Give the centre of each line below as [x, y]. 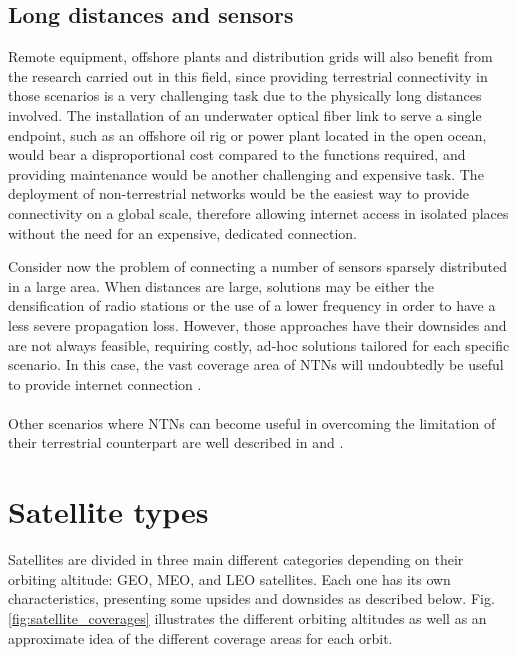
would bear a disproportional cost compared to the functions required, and [237, 154]
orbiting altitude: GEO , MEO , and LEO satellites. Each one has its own [229, 578]
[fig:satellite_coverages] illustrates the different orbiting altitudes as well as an [247, 617]
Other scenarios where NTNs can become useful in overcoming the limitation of [252, 422]
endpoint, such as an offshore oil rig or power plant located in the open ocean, [247, 134]
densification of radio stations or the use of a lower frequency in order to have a [252, 305]
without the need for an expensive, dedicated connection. [182, 232]
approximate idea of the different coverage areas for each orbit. [200, 637]
